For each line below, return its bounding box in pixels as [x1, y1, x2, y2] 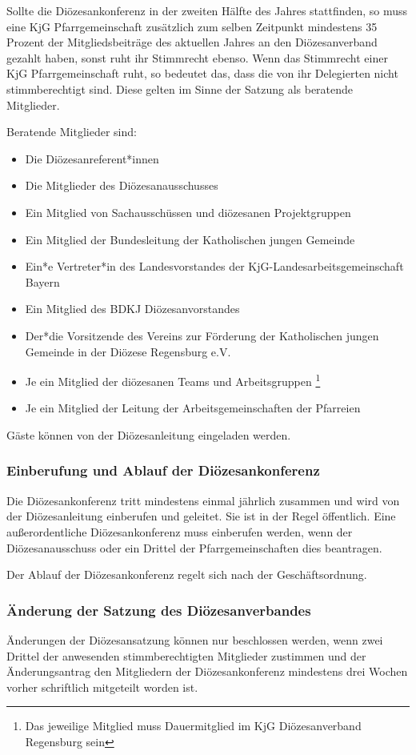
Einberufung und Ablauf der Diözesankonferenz [6, 460, 320, 480]
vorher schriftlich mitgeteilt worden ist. [6, 678, 198, 695]
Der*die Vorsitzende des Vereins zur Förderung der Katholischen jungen [25, 327, 379, 343]
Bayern [25, 273, 60, 290]
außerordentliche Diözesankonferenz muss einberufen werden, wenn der [6, 523, 353, 540]
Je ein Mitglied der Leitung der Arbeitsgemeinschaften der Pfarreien [25, 400, 361, 416]
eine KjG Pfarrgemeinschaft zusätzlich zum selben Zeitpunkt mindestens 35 [6, 18, 378, 34]
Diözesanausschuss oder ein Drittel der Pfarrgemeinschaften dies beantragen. [6, 539, 382, 556]
